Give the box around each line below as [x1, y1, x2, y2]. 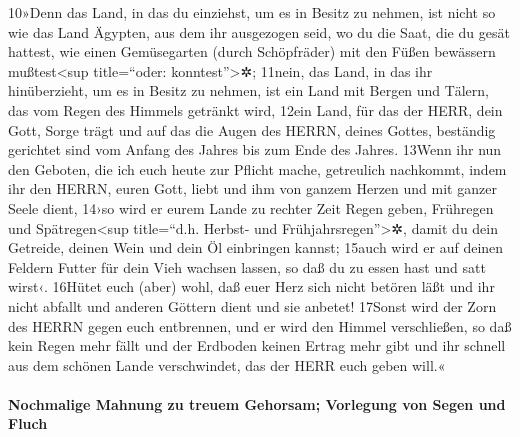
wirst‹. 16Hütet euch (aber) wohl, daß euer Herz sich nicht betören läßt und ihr [8, 276, 495, 297]
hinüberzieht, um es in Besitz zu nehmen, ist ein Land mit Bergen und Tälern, [8, 80, 489, 101]
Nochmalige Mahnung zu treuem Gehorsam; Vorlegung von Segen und [8, 393, 506, 414]
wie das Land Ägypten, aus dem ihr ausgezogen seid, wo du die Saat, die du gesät [8, 21, 510, 42]
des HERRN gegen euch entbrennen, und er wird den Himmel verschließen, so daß [8, 315, 512, 336]
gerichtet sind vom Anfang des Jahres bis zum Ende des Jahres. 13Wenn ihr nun [8, 139, 502, 160]
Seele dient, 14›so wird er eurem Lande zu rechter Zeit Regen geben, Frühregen [8, 197, 494, 218]
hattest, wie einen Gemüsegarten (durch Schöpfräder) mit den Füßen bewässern [8, 41, 496, 62]
